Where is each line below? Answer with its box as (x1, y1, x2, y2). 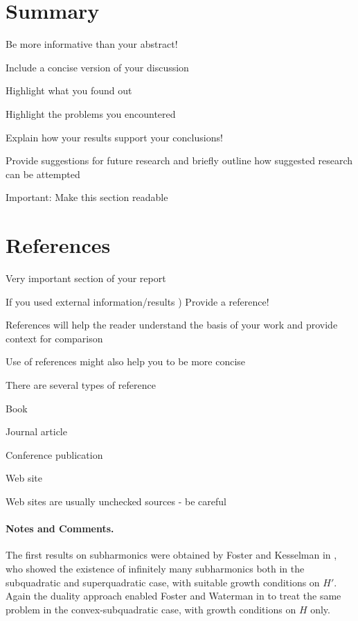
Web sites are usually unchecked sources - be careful (6, 493, 226, 508)
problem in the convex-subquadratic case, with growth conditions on (6, 602, 296, 616)
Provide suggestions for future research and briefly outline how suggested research (6, 153, 353, 168)
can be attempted (6, 166, 80, 181)
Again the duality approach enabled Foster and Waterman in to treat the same (6, 588, 341, 603)
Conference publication (6, 447, 103, 462)
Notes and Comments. (6, 521, 114, 536)
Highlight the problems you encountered (6, 106, 176, 121)
